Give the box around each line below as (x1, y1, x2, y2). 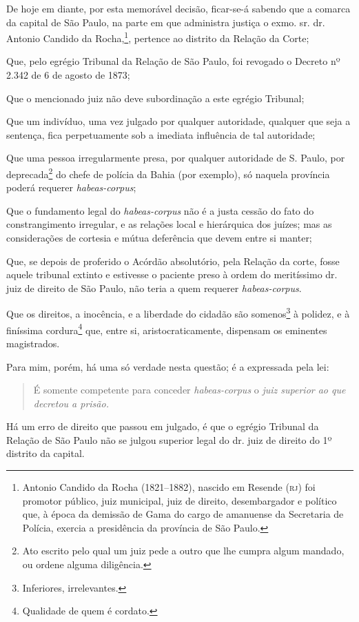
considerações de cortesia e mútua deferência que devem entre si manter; (6, 231, 312, 245)
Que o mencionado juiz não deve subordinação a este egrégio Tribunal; (6, 90, 305, 105)
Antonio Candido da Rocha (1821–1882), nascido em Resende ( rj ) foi (22, 480, 316, 494)
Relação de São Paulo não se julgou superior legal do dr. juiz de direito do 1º (6, 432, 332, 447)
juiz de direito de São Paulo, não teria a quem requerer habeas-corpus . (6, 280, 302, 295)
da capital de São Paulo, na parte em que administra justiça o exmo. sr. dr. (6, 14, 325, 29)
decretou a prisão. (33, 396, 109, 410)
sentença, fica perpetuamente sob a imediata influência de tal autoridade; (6, 127, 316, 142)
